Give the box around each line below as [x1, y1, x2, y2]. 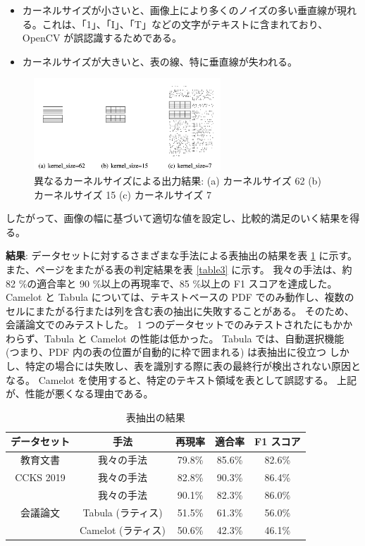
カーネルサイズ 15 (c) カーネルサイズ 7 [34, 187, 211, 201]
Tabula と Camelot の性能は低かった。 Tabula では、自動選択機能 [44, 330, 345, 345]
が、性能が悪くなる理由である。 [6, 386, 154, 401]
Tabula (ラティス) [82, 504, 163, 519]
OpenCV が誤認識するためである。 [22, 30, 182, 45]
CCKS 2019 [15, 470, 66, 485]
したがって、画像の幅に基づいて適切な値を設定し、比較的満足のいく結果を [6, 211, 350, 225]
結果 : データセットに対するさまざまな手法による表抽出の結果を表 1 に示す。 [6, 248, 358, 263]
